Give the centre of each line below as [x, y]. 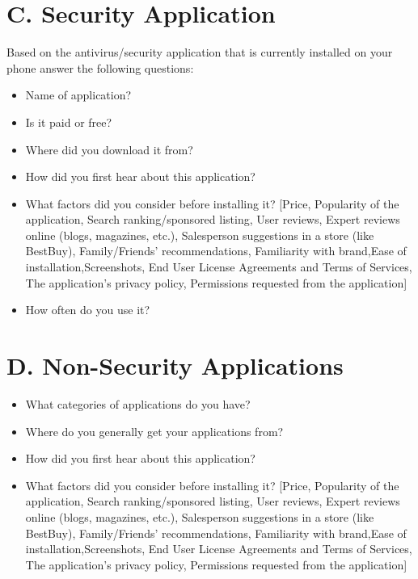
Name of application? [78, 95]
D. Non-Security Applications [175, 365]
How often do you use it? [88, 310]
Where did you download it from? [109, 149]
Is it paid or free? [69, 122]
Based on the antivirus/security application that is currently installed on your [200, 52]
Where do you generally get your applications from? [154, 431]
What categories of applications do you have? [138, 403]
